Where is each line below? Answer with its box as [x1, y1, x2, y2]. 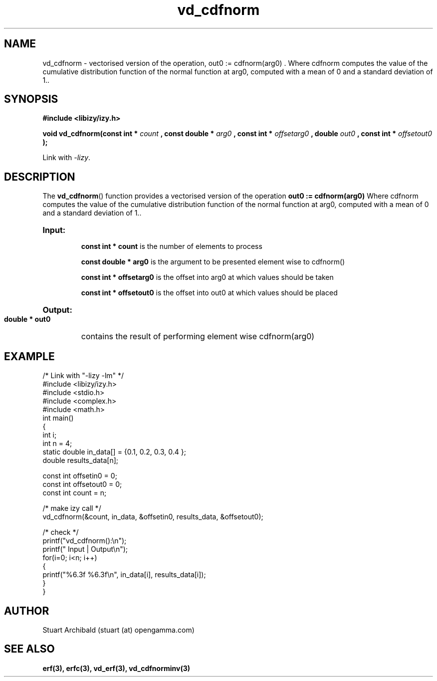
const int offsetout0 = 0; [42, 480, 122, 489]
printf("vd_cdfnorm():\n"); [42, 536, 127, 545]
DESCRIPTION [4, 170, 75, 183]
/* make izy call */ [42, 504, 101, 513]
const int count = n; [42, 488, 107, 497]
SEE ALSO [4, 643, 55, 656]
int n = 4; [42, 439, 72, 448]
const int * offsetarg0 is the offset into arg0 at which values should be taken [81, 273, 334, 282]
